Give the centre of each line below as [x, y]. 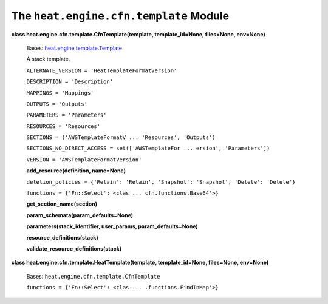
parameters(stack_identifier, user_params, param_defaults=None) [112, 226]
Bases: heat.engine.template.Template [74, 48]
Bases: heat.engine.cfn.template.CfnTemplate [93, 276]
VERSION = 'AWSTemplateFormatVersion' [84, 160]
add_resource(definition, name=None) [76, 171]
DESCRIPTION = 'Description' [70, 82]
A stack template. [48, 59]
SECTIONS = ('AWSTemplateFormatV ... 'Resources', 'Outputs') [121, 137]
